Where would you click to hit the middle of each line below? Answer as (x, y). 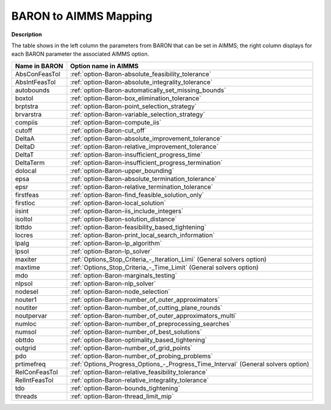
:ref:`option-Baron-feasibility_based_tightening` (138, 227)
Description (27, 34)
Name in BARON (39, 66)
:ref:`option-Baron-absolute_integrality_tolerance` (141, 82)
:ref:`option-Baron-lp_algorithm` (116, 243)
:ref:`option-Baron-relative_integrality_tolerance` (139, 380)
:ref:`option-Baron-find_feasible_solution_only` (137, 195)
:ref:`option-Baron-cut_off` (108, 130)
